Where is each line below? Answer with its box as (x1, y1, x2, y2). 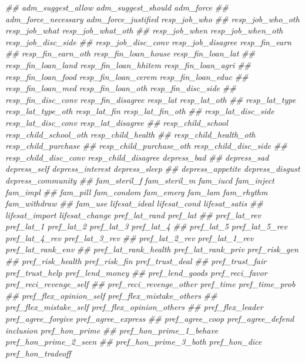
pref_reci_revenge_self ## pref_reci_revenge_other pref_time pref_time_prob (5, 278, 296, 290)
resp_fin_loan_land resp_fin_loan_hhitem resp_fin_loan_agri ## (5, 58, 251, 71)
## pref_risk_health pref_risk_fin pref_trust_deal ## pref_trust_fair (5, 255, 267, 267)
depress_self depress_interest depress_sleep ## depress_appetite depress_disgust (5, 162, 300, 175)
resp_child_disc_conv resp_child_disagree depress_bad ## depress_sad (5, 151, 269, 163)
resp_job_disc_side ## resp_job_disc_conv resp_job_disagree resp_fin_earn (5, 35, 291, 48)
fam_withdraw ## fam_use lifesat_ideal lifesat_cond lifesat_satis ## (5, 197, 263, 209)
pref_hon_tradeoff (5, 347, 71, 359)
